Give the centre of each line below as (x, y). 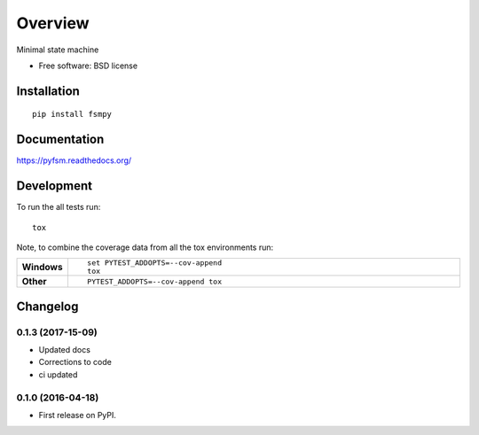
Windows (42, 268)
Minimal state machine (58, 50)
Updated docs (64, 350)
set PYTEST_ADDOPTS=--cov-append (154, 263)
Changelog (47, 306)
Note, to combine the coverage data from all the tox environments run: (145, 247)
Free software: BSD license (88, 66)
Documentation (60, 140)
